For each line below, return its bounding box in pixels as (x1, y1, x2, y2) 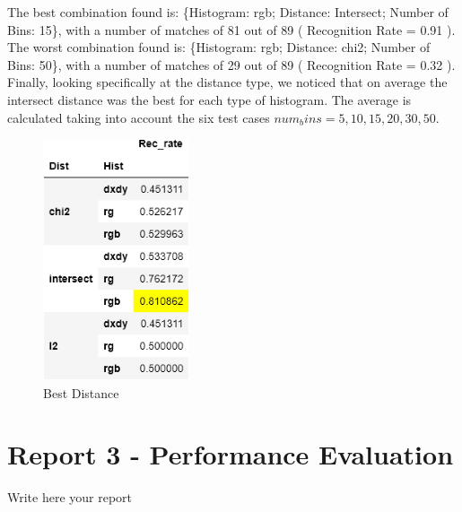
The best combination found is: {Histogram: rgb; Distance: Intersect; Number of (7, 3, 449, 21)
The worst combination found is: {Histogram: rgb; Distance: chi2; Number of (7, 38, 431, 56)
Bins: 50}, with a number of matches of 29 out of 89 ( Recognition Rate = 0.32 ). (7, 55, 456, 74)
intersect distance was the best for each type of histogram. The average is (7, 90, 412, 108)
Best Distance (43, 383, 119, 402)
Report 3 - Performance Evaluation (7, 436, 454, 473)
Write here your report (7, 488, 133, 507)
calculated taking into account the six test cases (7, 108, 270, 126)
